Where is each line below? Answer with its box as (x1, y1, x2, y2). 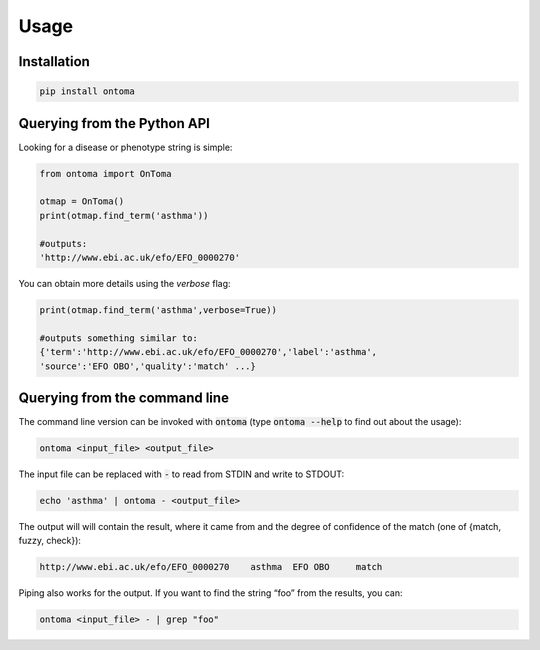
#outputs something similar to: (39, 332, 199, 344)
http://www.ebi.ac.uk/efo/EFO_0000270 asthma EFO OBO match (39, 561, 383, 573)
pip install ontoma (39, 86, 135, 97)
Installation (18, 53, 90, 70)
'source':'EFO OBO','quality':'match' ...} (39, 360, 257, 372)
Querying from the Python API (18, 115, 210, 132)
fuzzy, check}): (18, 535, 82, 547)
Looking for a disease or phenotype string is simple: (18, 141, 233, 153)
